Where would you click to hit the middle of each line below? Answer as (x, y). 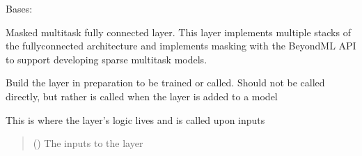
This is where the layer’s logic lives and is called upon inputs (135, 119)
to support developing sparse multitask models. (107, 59)
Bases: (19, 8)
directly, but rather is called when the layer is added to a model (142, 96)
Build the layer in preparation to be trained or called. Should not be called (165, 83)
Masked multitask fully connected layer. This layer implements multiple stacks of (178, 32)
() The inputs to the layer (88, 143)
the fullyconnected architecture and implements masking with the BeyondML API (181, 46)
